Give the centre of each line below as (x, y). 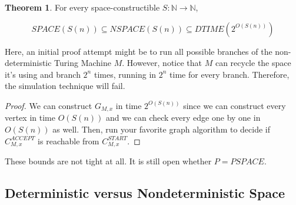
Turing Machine (83, 63)
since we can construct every (235, 105)
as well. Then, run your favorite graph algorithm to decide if (162, 129)
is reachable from (69, 140)
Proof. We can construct (49, 105)
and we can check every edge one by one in (183, 118)
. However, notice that (162, 63)
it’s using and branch (43, 74)
